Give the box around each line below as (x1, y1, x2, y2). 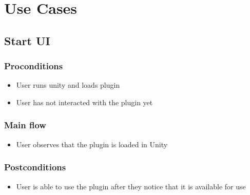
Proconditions (4, 60, 63, 72)
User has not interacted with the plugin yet (16, 96, 153, 107)
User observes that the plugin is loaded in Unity (16, 139, 168, 149)
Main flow (4, 119, 46, 131)
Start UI (4, 32, 50, 48)
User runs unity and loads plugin (16, 80, 120, 90)
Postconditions (4, 161, 66, 173)
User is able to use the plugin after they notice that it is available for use (16, 181, 246, 191)
